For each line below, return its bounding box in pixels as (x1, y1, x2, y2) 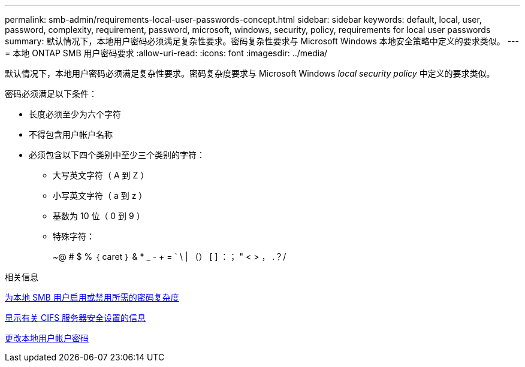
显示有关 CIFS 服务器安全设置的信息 (5, 313, 146, 323)
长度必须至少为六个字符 (29, 109, 121, 119)
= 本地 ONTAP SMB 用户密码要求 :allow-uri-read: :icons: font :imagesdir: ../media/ (5, 48, 328, 58)
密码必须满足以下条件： (5, 89, 97, 99)
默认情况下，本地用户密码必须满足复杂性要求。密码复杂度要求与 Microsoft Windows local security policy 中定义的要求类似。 (5, 68, 495, 78)
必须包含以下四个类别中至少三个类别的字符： (29, 150, 205, 160)
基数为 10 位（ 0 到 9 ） (53, 211, 145, 221)
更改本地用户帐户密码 (5, 333, 89, 343)
